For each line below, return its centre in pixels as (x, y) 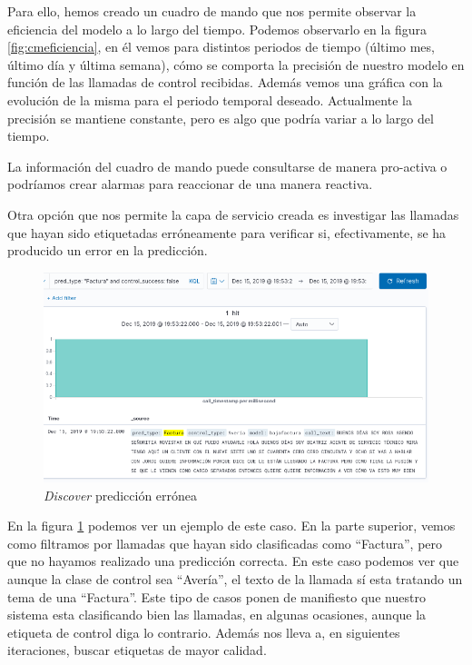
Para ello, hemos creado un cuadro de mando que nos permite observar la (212, 11)
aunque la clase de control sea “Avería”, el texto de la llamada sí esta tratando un (235, 578)
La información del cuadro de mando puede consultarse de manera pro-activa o (227, 166)
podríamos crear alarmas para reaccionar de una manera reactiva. (190, 184)
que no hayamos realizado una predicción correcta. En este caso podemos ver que (233, 561)
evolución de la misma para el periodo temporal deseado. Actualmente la (210, 99)
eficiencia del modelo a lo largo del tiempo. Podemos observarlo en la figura (217, 29)
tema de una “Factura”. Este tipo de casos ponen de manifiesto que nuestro (216, 596)
